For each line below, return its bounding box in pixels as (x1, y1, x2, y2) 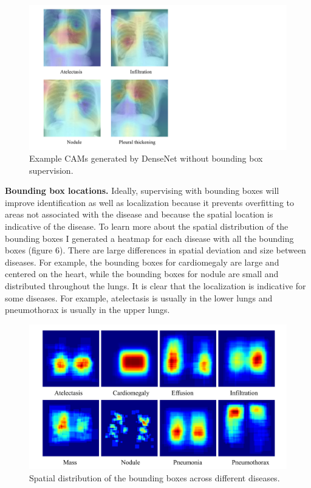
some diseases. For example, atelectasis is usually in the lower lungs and (5, 291, 273, 304)
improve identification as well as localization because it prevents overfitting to (5, 196, 295, 208)
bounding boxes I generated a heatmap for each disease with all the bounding (5, 232, 294, 244)
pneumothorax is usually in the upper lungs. (5, 303, 170, 316)
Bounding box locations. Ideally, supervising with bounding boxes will (5, 184, 279, 197)
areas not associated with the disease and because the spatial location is (5, 208, 273, 221)
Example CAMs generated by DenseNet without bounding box (29, 152, 263, 165)
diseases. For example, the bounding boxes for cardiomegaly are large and (5, 255, 279, 268)
